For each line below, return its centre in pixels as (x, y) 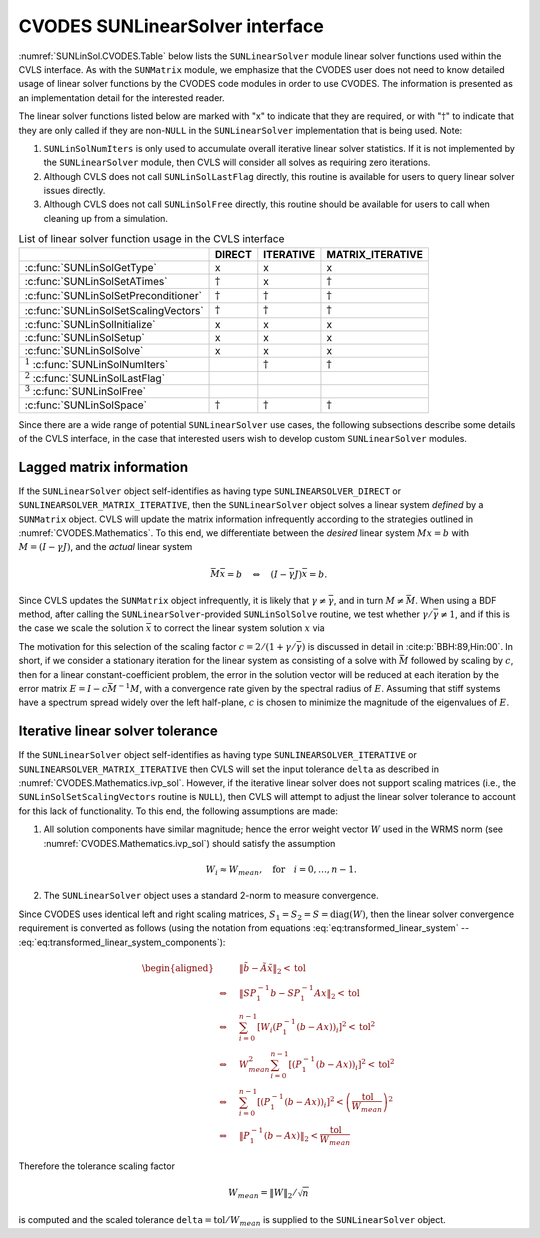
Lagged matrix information (103, 466)
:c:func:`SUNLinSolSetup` (84, 337)
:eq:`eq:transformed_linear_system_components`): (122, 942)
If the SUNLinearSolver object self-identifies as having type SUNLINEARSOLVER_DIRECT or (210, 491)
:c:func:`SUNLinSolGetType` (90, 267)
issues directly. (74, 191)
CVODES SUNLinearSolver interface (171, 26)
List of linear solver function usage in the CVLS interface (151, 239)
